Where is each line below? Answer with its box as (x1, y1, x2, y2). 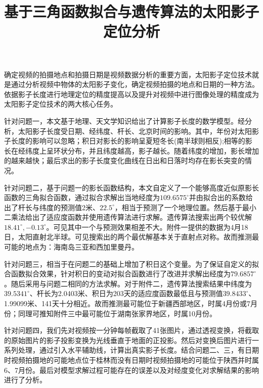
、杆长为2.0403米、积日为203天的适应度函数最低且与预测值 (29, 288, 223, 299)
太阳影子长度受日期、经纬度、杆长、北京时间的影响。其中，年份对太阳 (18, 125, 252, 136)
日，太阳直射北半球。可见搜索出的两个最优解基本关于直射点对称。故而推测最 (4, 231, 259, 242)
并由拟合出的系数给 (189, 192, 253, 203)
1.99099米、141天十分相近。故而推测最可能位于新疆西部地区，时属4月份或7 (4, 298, 250, 309)
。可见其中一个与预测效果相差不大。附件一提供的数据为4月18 (46, 221, 248, 232)
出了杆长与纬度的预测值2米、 (4, 202, 100, 212)
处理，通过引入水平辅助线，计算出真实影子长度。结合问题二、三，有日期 (18, 345, 259, 355)
